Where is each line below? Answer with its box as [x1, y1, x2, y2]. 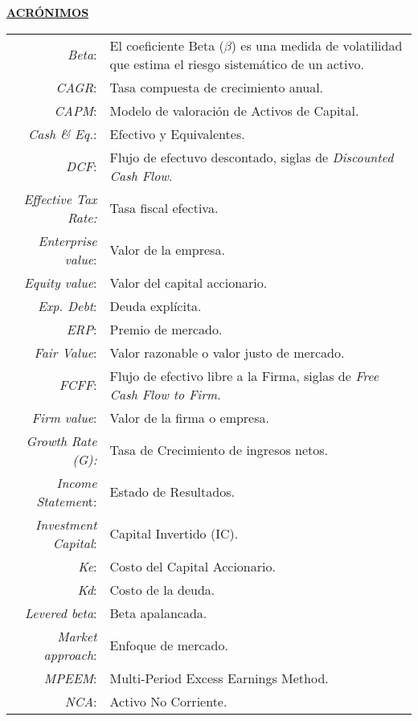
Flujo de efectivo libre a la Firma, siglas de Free [109, 366, 379, 385]
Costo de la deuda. [109, 580, 215, 599]
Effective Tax [23, 189, 97, 208]
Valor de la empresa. [109, 240, 225, 260]
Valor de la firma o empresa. [109, 408, 269, 427]
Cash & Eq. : [27, 124, 97, 143]
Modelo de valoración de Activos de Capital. [109, 100, 359, 120]
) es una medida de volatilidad [231, 35, 403, 55]
